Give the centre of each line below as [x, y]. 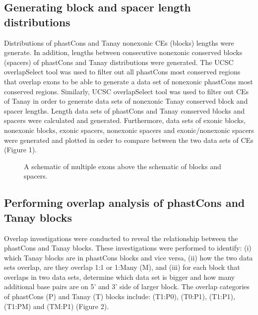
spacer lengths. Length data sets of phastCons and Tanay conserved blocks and [125, 110]
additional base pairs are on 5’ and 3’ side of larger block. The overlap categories [127, 286]
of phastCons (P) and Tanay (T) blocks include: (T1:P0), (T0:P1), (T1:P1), [120, 296]
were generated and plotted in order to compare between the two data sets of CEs [129, 140]
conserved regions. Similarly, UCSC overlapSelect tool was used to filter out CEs [127, 91]
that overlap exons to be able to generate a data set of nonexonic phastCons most [129, 81]
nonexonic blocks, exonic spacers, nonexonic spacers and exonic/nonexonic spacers [129, 130]
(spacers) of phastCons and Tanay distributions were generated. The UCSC [119, 62]
